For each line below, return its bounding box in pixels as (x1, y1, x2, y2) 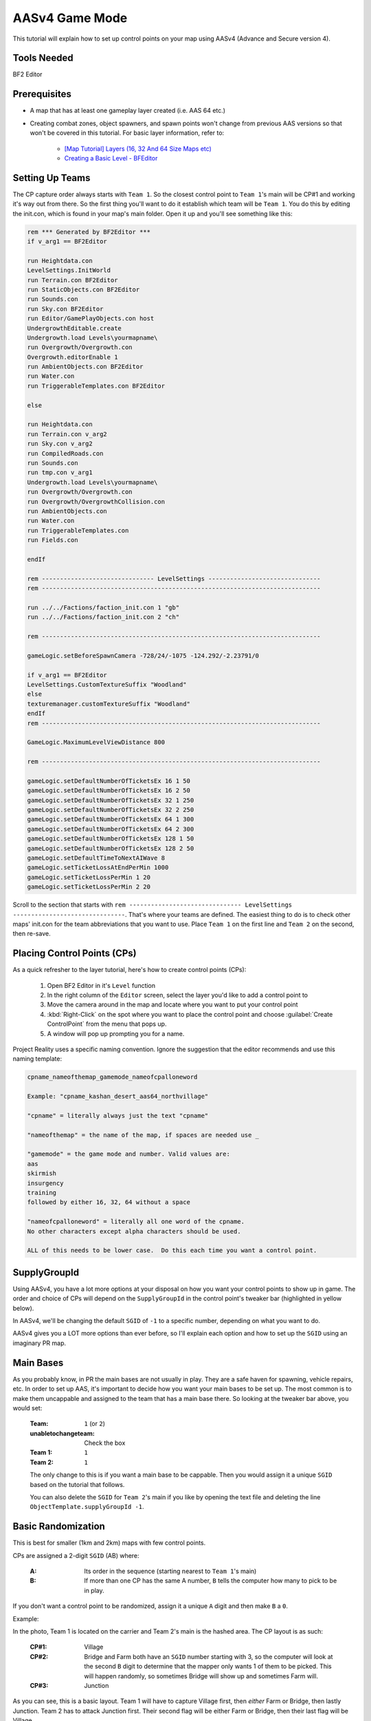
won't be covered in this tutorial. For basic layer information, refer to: (30, 129, 225, 137)
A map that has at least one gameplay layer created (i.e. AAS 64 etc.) (30, 107, 226, 115)
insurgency (27, 1179, 64, 1187)
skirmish (27, 1170, 57, 1177)
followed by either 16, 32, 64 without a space (27, 1199, 190, 1206)
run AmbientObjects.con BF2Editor (27, 363, 144, 371)
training (27, 1189, 57, 1197)
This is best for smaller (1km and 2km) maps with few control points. (12, 1539, 206, 1547)
